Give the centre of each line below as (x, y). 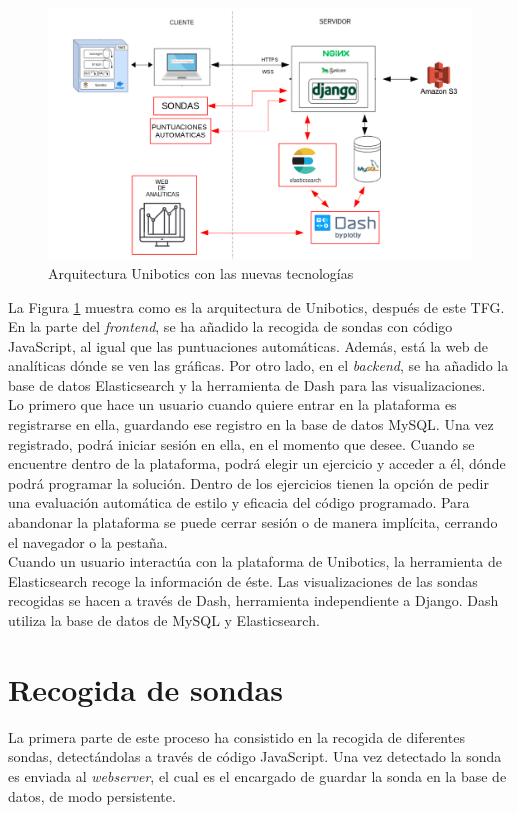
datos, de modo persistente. (92, 795)
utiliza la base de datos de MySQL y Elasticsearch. (164, 620)
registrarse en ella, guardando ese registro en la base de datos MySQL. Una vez (251, 424)
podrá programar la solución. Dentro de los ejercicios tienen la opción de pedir (248, 482)
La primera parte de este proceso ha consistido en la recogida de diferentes (236, 736)
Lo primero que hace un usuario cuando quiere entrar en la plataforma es (232, 404)
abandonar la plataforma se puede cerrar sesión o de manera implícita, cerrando (253, 522)
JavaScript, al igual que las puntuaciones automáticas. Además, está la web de (248, 345)
